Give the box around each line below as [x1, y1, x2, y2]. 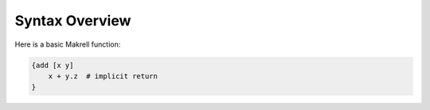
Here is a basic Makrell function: [14, 40, 121, 49]
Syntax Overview [14, 12, 131, 29]
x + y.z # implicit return [48, 71, 158, 81]
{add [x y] [31, 60, 74, 70]
